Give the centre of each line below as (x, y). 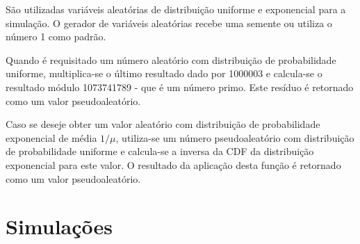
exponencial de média (51, 137)
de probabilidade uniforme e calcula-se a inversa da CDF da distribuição (160, 151)
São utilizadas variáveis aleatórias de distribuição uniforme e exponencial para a (176, 9)
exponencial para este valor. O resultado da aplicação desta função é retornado (173, 164)
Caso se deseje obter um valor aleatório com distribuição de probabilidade (163, 124)
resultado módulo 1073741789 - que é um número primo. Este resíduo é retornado (180, 87)
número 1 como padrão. (56, 36)
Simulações (59, 226)
